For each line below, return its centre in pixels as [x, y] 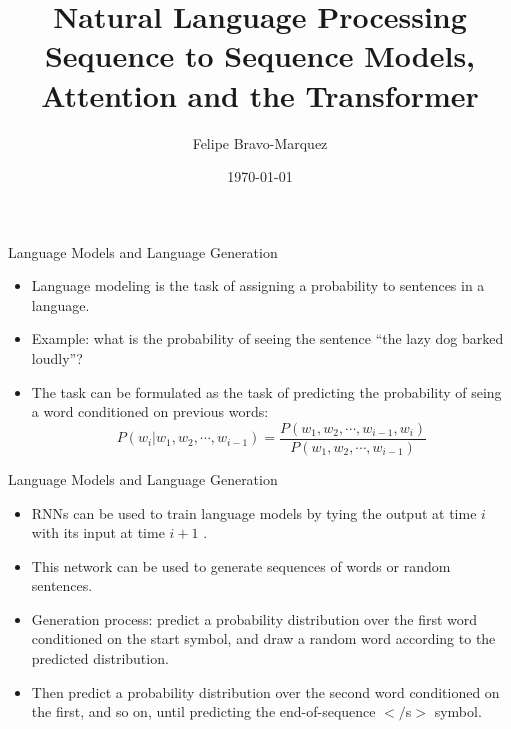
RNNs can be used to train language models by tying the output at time [254, 512]
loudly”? [57, 358]
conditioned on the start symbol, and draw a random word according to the [263, 638]
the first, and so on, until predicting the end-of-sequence [203, 711]
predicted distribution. [100, 658]
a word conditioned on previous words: [150, 411]
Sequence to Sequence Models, [260, 55]
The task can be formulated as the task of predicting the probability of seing [266, 391]
